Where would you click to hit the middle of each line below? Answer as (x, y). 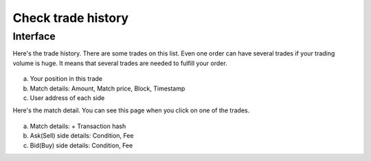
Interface (34, 36)
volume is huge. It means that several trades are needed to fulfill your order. (120, 63)
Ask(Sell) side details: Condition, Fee (82, 136)
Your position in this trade (66, 79)
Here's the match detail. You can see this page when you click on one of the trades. (131, 110)
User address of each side (67, 98)
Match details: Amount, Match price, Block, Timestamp (108, 88)
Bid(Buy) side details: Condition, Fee (81, 145)
